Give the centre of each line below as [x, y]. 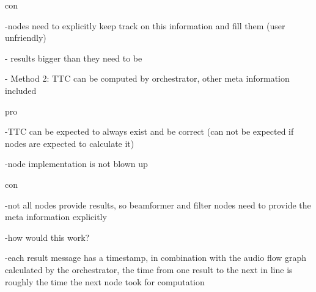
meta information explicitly [56, 217]
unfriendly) [26, 37]
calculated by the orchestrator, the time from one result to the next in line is [149, 269]
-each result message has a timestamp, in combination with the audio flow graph [156, 258]
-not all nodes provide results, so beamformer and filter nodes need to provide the [158, 205]
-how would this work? [47, 237]
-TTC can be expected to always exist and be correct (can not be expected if [149, 131]
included [21, 90]
